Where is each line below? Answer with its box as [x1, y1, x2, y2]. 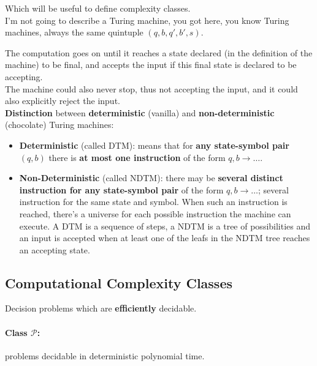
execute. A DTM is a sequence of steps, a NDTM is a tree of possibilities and [19, 219, 311, 232]
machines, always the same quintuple [5, 26, 143, 39]
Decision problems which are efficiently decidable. [5, 302, 197, 315]
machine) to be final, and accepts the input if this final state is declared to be [5, 58, 297, 71]
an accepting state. [19, 243, 90, 256]
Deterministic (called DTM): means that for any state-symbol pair [19, 138, 289, 151]
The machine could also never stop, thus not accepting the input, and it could [5, 82, 298, 95]
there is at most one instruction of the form [48, 151, 226, 163]
